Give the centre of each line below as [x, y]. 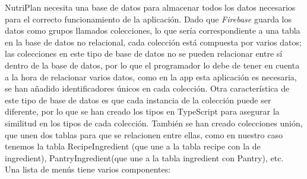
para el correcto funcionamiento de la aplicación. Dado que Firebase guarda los [148, 19]
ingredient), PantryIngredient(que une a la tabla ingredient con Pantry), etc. [144, 157]
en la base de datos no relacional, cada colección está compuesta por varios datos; [153, 42]
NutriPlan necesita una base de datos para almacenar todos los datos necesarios [150, 7]
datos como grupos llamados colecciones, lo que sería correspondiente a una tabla [153, 30]
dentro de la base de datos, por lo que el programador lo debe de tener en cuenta [152, 65]
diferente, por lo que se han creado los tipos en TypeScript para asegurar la [142, 111]
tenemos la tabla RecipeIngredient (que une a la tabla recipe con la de [133, 146]
